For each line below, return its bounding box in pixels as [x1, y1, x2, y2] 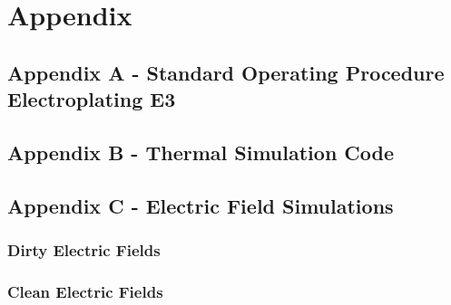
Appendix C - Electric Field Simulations [7, 191, 394, 219]
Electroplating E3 [7, 85, 176, 113]
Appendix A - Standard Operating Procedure [7, 58, 445, 86]
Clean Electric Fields [7, 280, 163, 302]
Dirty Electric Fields [7, 239, 161, 262]
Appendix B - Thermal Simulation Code [7, 138, 395, 166]
